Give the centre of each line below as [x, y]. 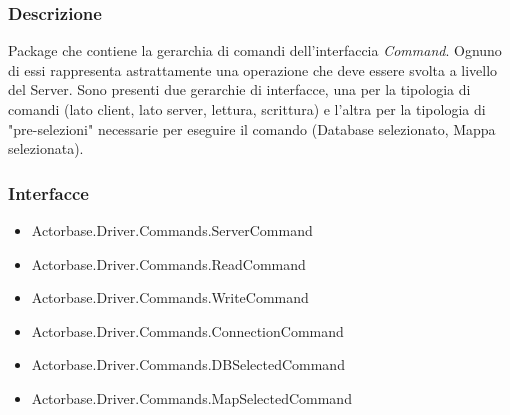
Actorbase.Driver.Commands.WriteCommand [170, 297]
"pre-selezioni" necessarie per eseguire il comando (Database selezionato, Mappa [252, 128]
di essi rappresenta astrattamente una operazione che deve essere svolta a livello [253, 69]
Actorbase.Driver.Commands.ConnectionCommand [187, 330]
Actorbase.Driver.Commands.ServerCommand [172, 230]
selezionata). [46, 148]
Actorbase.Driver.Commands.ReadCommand [168, 263]
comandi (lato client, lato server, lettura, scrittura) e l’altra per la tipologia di [247, 109]
